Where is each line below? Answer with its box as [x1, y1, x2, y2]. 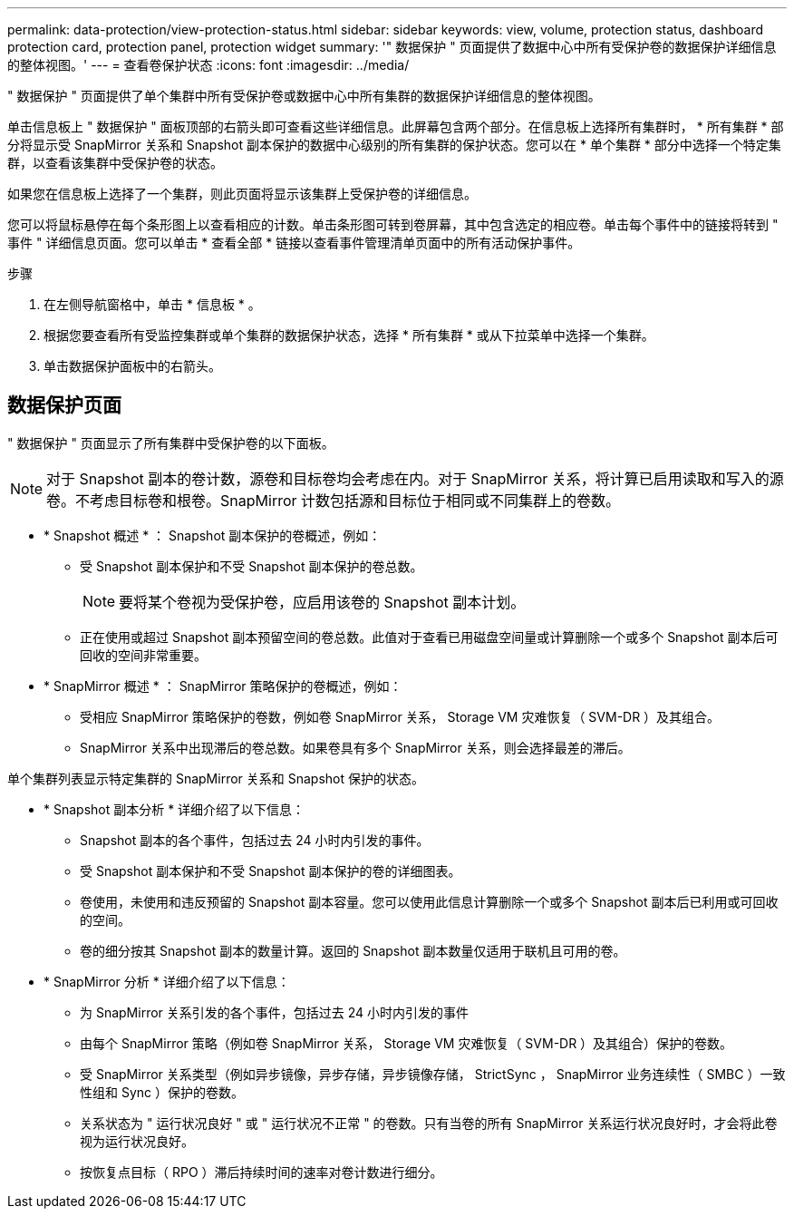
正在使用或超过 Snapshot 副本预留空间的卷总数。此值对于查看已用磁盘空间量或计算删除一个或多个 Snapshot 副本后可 [80, 628, 779, 645]
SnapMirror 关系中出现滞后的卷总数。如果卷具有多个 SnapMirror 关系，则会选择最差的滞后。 [80, 739, 631, 755]
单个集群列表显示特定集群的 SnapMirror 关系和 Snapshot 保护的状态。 [7, 770, 424, 786]
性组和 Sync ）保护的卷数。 [80, 1084, 244, 1100]
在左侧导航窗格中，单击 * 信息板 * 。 [44, 297, 261, 312]
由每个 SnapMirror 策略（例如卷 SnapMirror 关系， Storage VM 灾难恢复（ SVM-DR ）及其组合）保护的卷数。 [80, 1035, 733, 1051]
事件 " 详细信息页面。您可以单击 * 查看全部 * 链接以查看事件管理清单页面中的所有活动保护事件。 [7, 235, 581, 250]
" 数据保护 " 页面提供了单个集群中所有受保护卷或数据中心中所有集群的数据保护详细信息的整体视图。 [7, 88, 601, 103]
